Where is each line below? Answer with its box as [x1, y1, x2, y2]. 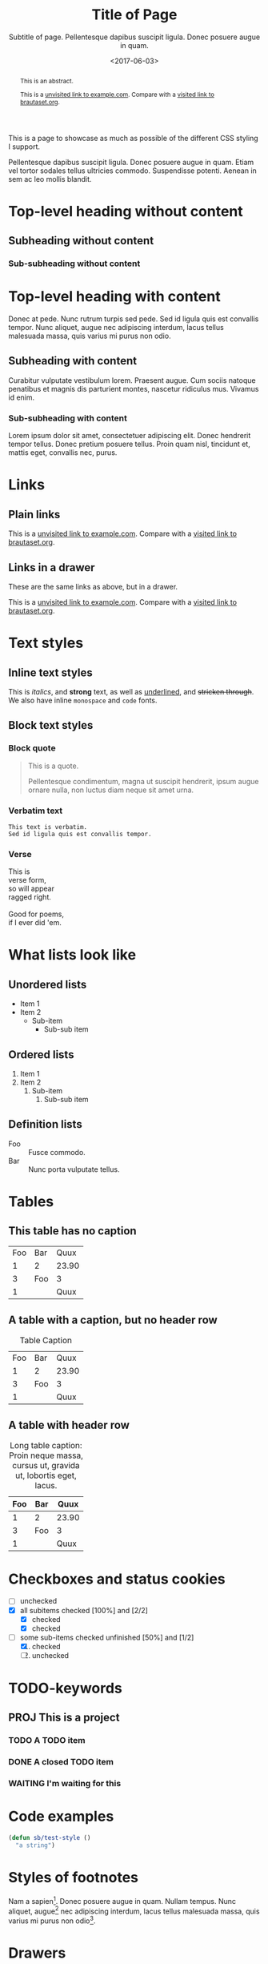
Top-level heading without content [8, 202, 244, 220]
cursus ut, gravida [11, 1459, 80, 1471]
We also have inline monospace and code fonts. [8, 695, 158, 705]
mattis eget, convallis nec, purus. [8, 448, 118, 457]
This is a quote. [27, 761, 79, 771]
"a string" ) [15, 1841, 56, 1849]
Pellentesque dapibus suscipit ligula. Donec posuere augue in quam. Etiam [8, 157, 254, 167]
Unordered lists [8, 977, 87, 991]
